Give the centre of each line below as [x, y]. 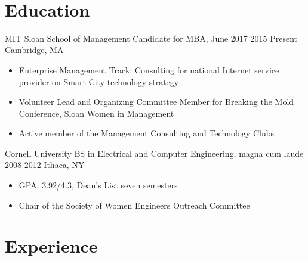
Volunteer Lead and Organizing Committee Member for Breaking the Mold [156, 102]
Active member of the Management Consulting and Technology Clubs [146, 133]
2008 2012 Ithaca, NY [45, 165]
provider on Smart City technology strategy [99, 81]
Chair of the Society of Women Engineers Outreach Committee [134, 205]
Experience [51, 246]
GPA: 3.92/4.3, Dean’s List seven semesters [98, 185]
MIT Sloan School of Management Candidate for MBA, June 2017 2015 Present [151, 38]
